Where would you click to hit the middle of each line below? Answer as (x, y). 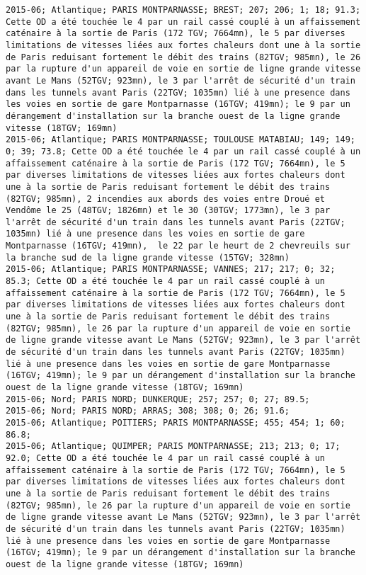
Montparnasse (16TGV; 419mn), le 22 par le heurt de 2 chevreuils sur (178, 246)
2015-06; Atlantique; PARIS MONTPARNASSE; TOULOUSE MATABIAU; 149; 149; (181, 140)
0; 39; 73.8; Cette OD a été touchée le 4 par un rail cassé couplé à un (183, 151)
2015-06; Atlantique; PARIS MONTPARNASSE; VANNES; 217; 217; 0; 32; (171, 269)
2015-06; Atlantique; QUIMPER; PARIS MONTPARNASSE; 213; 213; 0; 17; (173, 446)
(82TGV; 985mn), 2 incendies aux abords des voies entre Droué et (166, 199)
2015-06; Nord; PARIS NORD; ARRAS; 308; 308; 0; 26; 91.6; (148, 411)
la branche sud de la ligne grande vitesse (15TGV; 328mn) (148, 257)
